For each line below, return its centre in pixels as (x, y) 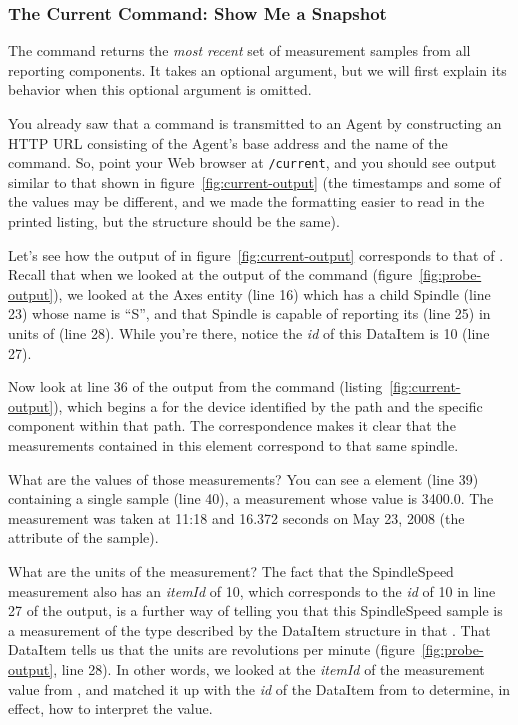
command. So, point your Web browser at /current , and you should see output (252, 162)
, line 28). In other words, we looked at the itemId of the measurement (269, 668)
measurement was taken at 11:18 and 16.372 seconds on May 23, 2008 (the (236, 517)
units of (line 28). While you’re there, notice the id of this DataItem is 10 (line (249, 333)
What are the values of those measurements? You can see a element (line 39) (243, 478)
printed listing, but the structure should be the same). (174, 221)
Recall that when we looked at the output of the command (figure (210, 274)
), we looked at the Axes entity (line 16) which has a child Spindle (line (272, 293)
